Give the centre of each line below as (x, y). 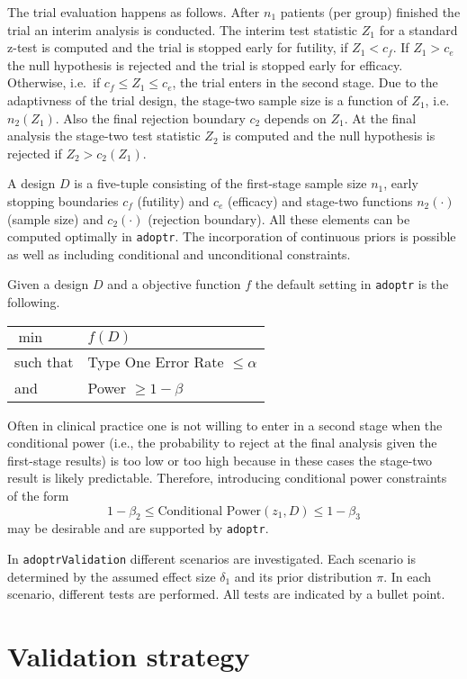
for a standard (418, 29)
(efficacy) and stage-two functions (320, 200)
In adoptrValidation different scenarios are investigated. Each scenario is (211, 559)
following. (34, 302)
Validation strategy (129, 656)
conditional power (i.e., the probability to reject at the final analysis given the (222, 443)
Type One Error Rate (156, 361)
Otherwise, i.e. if (54, 82)
